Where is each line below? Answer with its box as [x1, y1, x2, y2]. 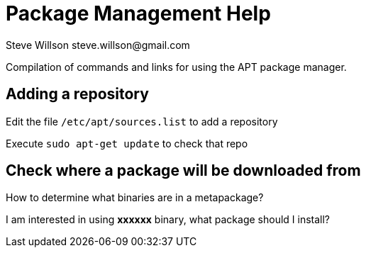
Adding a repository [6, 85, 149, 103]
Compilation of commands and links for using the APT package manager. [6, 60, 347, 73]
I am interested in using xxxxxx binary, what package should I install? [6, 213, 331, 226]
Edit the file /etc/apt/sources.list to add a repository [6, 115, 278, 128]
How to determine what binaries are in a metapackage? [6, 191, 264, 204]
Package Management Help [6, 1, 271, 26]
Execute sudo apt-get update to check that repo [6, 137, 248, 150]
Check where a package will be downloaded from [6, 162, 361, 180]
